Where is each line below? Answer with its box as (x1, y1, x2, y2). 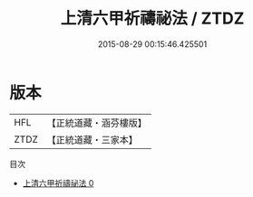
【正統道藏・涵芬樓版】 (46, 117, 148, 129)
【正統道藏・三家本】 (46, 133, 139, 145)
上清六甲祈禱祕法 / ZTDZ (60, 8, 245, 29)
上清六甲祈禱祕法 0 (22, 177, 94, 188)
